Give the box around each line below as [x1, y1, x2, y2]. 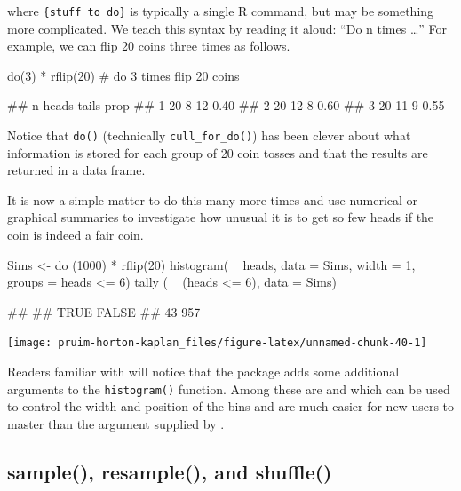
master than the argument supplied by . [7, 414, 225, 432]
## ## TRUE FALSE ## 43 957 [7, 302, 201, 321]
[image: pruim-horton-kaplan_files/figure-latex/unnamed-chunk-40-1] [7, 337, 427, 350]
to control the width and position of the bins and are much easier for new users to [7, 397, 455, 416]
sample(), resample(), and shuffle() [7, 457, 332, 485]
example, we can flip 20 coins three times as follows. [7, 36, 290, 55]
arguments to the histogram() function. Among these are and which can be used [7, 379, 450, 398]
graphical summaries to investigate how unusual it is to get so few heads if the [7, 208, 434, 226]
